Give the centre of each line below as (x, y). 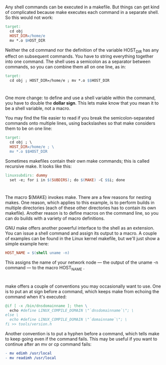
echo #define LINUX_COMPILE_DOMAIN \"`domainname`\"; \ (68, 320)
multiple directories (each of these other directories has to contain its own (81, 208)
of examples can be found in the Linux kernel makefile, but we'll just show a (83, 238)
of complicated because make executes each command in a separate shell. (82, 12)
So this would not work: (29, 18)
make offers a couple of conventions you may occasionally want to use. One (83, 286)
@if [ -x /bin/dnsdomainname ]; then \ (46, 306)
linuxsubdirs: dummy (27, 175)
